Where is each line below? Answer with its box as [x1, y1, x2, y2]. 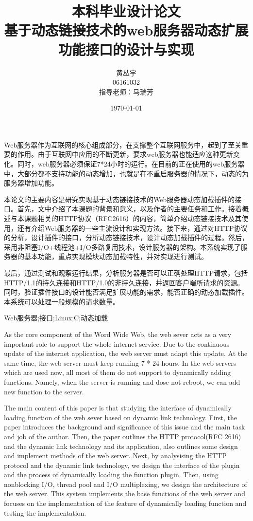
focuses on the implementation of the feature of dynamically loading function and [4, 498, 247, 508]
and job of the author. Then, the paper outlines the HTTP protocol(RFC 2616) [4, 431, 241, 441]
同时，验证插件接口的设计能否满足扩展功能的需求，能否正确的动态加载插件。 [4, 287, 249, 297]
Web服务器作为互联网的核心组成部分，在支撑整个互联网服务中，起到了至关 [4, 139, 242, 149]
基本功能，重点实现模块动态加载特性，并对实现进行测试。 [24, 251, 208, 261]
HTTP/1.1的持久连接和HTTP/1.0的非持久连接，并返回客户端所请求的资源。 [4, 277, 244, 287]
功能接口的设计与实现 [58, 39, 194, 59]
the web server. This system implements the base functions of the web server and [4, 488, 245, 499]
